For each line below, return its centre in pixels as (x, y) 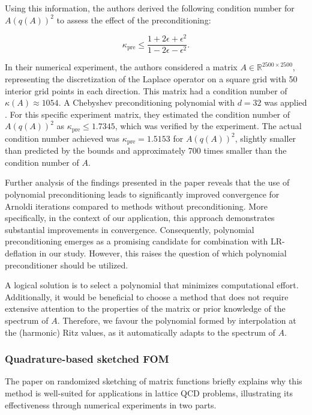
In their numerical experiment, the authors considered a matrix (121, 67)
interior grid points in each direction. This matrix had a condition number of (146, 90)
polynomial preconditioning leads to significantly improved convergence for (142, 194)
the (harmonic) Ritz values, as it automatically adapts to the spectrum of (140, 332)
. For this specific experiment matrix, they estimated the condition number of (148, 114)
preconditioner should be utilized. (67, 265)
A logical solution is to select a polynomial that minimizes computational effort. (152, 285)
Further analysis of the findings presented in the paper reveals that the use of (147, 182)
